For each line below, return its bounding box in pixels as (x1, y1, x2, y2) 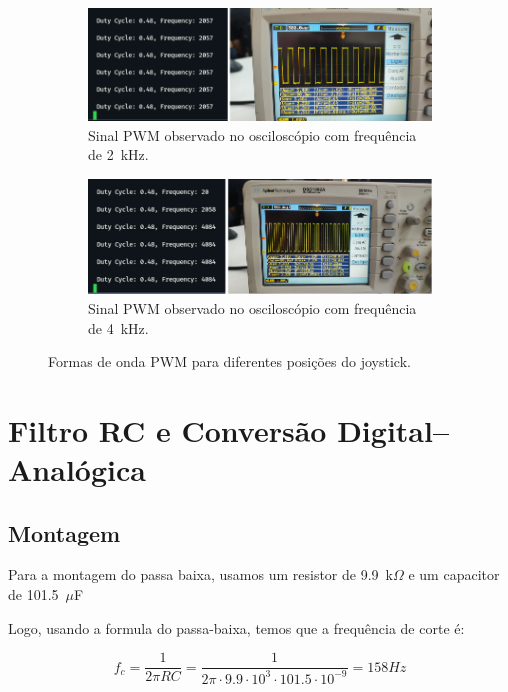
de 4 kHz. (88, 317, 149, 338)
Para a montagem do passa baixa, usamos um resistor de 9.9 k (8, 564, 393, 585)
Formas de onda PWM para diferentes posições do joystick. (48, 351, 411, 372)
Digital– (337, 409, 450, 450)
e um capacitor (408, 564, 500, 585)
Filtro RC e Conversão (8, 409, 327, 450)
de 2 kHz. (88, 144, 149, 165)
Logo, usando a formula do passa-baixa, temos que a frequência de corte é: (8, 617, 465, 638)
